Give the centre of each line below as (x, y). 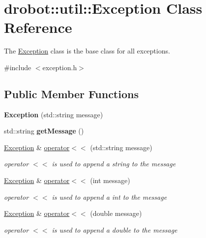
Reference (38, 27)
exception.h (60, 67)
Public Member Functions (71, 93)
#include (18, 67)
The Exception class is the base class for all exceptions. (87, 51)
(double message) (116, 213)
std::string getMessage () (44, 131)
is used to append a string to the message (114, 164)
